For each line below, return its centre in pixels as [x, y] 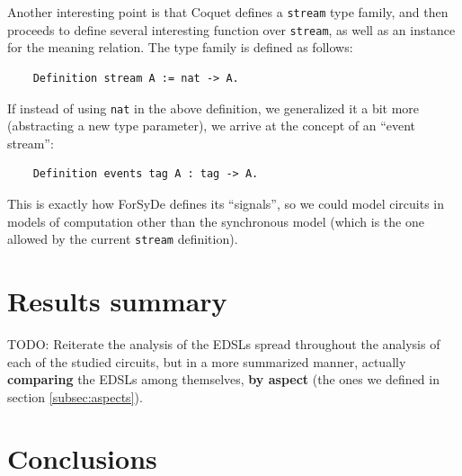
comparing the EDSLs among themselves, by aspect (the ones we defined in [223, 379]
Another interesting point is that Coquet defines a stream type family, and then [228, 12]
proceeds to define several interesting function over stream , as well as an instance [231, 29]
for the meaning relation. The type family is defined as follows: [180, 47]
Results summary [117, 300]
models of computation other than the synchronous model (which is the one [216, 221]
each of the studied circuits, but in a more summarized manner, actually [207, 361]
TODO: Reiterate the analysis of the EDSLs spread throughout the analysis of [224, 343]
